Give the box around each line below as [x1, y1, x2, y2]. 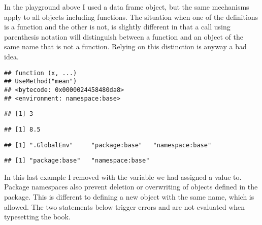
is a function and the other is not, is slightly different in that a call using [4, 21, 231, 32]
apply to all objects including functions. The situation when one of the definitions [4, 11, 258, 22]
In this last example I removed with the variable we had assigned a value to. [4, 171, 242, 182]
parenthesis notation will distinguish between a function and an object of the [4, 31, 243, 42]
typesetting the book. [4, 211, 71, 222]
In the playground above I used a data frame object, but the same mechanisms [4, 2, 249, 12]
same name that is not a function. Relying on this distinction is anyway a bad [4, 41, 247, 52]
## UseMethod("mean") [4, 78, 77, 85]
